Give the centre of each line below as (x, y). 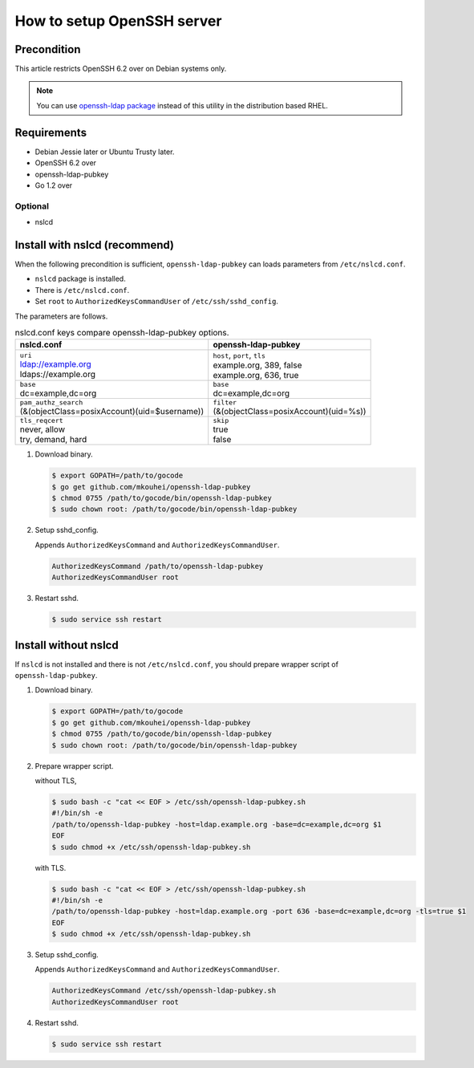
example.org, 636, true (256, 376)
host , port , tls (239, 355)
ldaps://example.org (58, 374)
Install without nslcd (67, 645)
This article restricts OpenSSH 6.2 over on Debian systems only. (121, 69)
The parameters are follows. (61, 316)
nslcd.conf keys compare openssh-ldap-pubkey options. (122, 333)
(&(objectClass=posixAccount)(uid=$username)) (112, 412)
